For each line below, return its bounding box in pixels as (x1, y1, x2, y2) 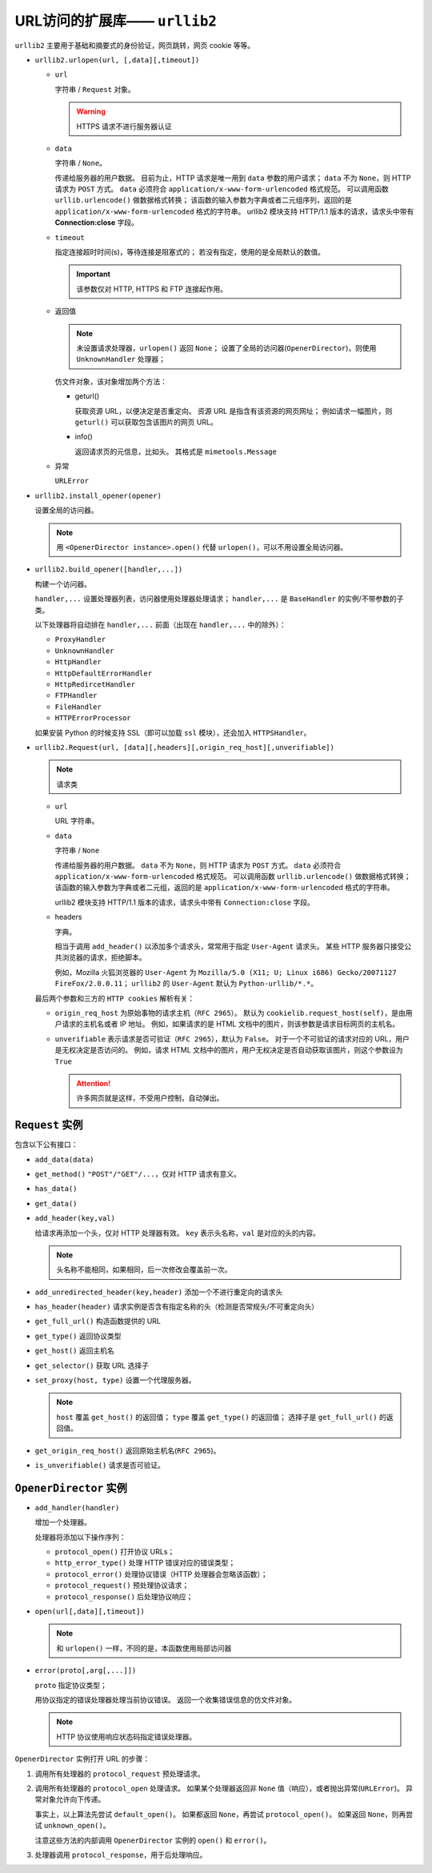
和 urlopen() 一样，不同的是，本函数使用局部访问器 (56, 1643, 232, 1653)
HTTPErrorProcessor (54, 713, 131, 723)
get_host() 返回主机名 (34, 1346, 115, 1356)
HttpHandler (54, 657, 102, 667)
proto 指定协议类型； (34, 1680, 108, 1690)
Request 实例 (14, 1118, 83, 1132)
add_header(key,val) (34, 1213, 116, 1223)
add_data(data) (34, 1155, 95, 1164)
